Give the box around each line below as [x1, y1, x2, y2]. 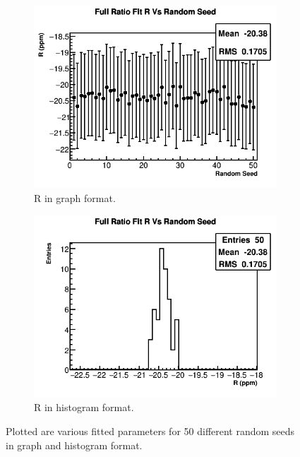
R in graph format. [34, 190, 116, 205]
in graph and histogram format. [6, 437, 143, 452]
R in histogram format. [34, 400, 134, 415]
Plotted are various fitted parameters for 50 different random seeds [6, 424, 295, 439]
